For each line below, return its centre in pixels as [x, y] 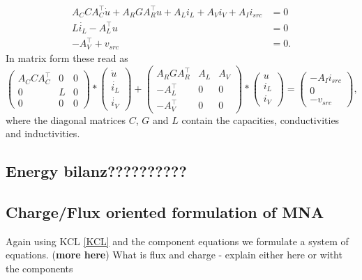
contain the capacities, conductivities [261, 119]
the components [39, 268]
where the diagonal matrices [66, 119]
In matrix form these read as [67, 57]
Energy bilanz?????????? [96, 171]
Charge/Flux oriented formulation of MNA [165, 211]
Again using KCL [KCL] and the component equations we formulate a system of [177, 241]
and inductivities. [43, 133]
